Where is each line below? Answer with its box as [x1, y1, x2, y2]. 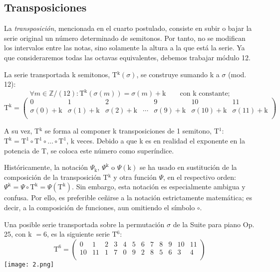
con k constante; [180, 90, 230, 98]
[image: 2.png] [4, 261, 54, 268]
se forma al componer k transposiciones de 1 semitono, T [44, 126, 219, 136]
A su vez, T [4, 126, 40, 136]
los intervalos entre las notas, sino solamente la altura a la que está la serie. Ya [4, 42, 245, 53]
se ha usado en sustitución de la [139, 162, 237, 172]
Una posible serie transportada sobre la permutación [4, 219, 165, 229]
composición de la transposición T [4, 171, 108, 182]
